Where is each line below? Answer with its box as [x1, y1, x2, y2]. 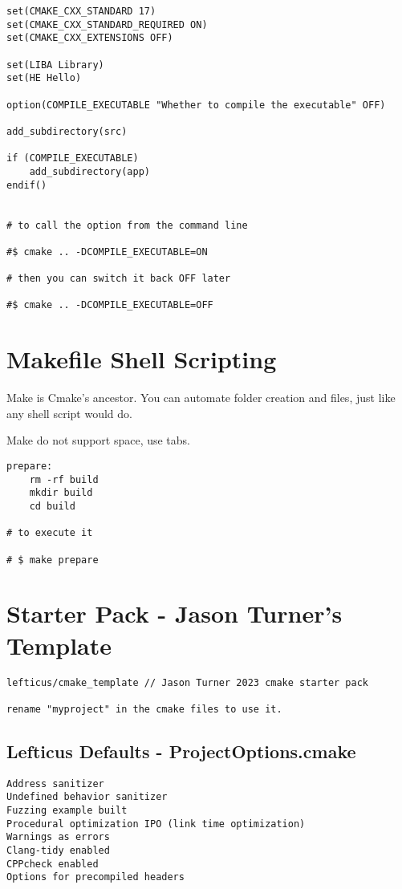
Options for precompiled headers [6, 871, 185, 883]
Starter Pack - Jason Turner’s [6, 597, 343, 630]
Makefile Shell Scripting [6, 343, 277, 375]
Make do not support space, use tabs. [6, 432, 191, 449]
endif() [6, 179, 47, 191]
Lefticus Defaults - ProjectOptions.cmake [6, 738, 356, 763]
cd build [29, 500, 75, 512]
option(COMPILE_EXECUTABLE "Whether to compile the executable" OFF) [6, 99, 386, 111]
